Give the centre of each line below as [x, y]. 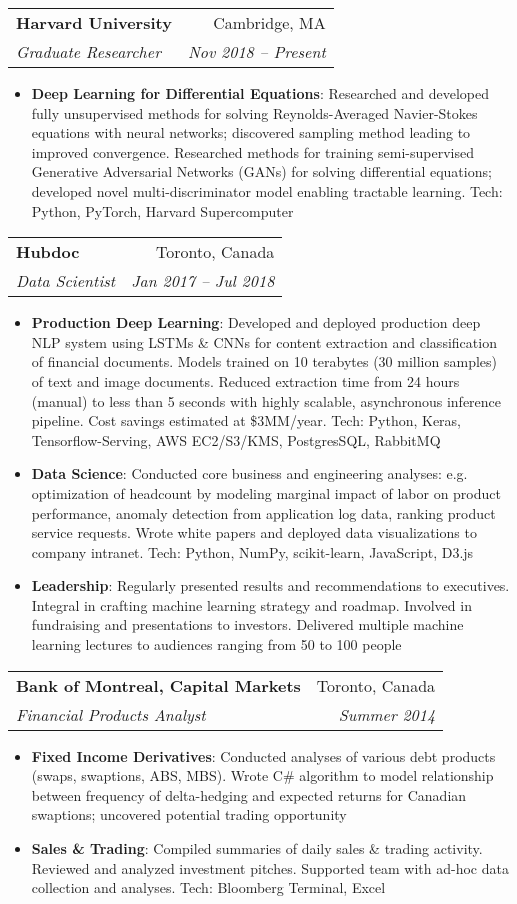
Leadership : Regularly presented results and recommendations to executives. [270, 585]
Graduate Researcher [88, 51]
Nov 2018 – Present [256, 51]
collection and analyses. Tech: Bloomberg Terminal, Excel [208, 887]
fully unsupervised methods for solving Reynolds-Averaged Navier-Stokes [254, 112]
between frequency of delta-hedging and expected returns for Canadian [249, 794]
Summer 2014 [387, 714]
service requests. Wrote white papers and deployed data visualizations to [254, 532]
